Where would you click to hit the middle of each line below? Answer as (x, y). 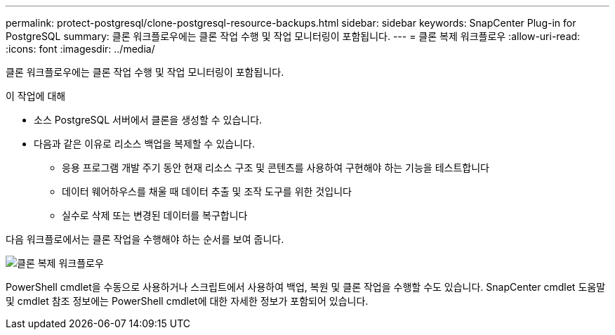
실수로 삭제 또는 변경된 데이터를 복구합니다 (155, 215)
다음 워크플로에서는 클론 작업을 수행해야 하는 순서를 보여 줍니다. (145, 239)
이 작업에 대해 (36, 96)
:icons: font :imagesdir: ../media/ (80, 49)
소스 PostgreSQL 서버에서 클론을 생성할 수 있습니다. (148, 120)
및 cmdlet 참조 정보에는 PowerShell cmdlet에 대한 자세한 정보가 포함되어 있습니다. (187, 301)
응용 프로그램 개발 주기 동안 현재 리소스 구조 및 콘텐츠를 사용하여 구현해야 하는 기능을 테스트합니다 (276, 167)
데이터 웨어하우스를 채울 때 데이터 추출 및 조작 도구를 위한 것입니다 (207, 191)
